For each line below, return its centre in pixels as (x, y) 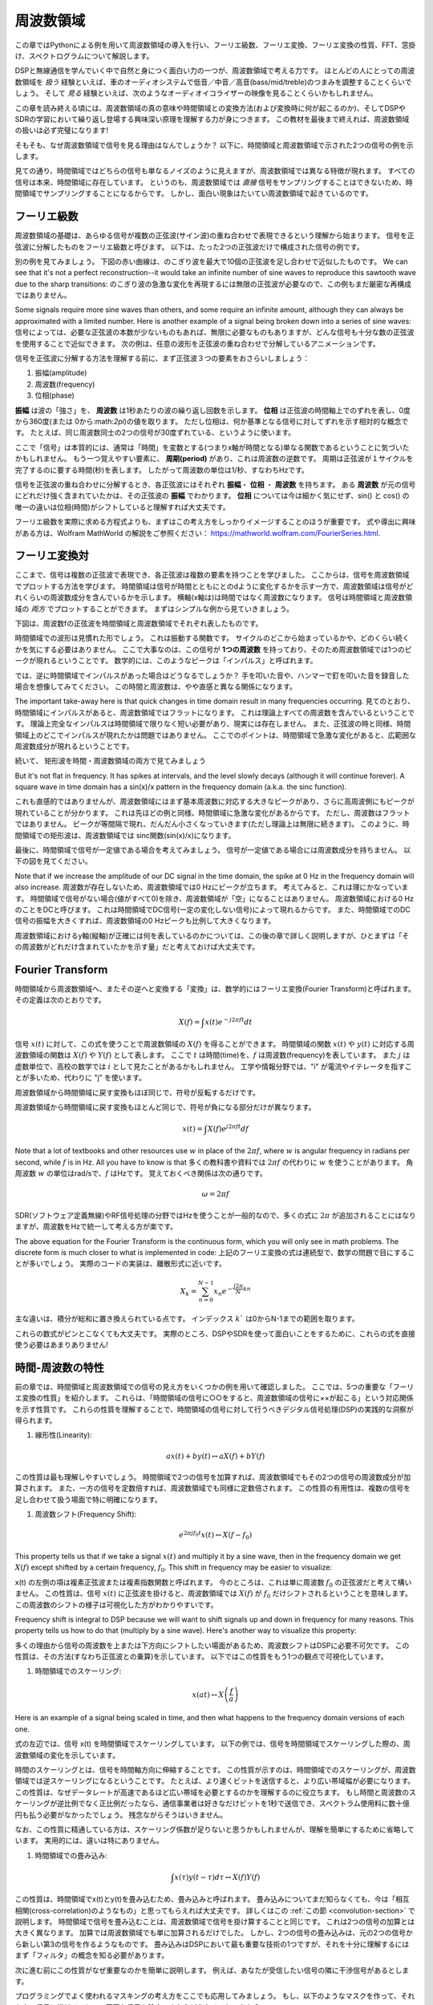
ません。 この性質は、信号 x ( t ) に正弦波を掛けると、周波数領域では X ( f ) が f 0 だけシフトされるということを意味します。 (214, 1594)
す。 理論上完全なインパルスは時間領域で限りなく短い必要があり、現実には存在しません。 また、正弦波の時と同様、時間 (213, 724)
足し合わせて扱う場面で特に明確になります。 (88, 1499)
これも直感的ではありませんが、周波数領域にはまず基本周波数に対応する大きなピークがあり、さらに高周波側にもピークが (214, 801)
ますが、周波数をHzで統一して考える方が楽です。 (96, 1226)
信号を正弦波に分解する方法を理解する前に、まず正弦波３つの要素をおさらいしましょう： (162, 358)
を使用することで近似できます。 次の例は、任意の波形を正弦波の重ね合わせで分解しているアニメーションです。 (197, 343)
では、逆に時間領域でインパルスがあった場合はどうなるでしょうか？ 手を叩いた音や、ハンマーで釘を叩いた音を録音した (212, 675)
